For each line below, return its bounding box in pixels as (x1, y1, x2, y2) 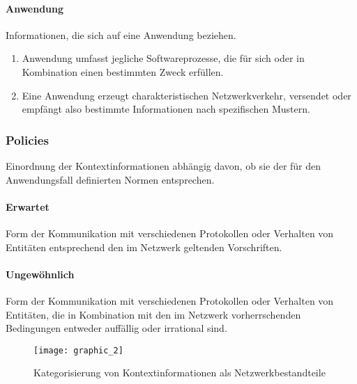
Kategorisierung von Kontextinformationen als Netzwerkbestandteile (33, 365, 326, 380)
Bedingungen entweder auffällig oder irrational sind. (6, 321, 227, 335)
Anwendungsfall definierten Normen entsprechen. (6, 172, 215, 186)
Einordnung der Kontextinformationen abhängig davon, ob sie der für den (6, 158, 321, 173)
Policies (6, 131, 49, 148)
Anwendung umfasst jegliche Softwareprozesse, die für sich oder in (22, 51, 305, 65)
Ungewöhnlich (6, 266, 75, 281)
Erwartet (6, 199, 50, 214)
